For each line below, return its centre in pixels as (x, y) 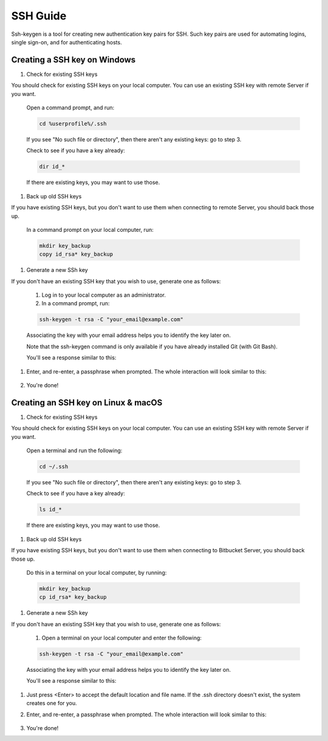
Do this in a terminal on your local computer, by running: (97, 572)
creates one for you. (52, 703)
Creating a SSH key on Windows (73, 60)
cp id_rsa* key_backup (73, 597)
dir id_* (52, 167)
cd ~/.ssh (54, 467)
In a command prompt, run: (76, 303)
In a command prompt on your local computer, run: (90, 229)
